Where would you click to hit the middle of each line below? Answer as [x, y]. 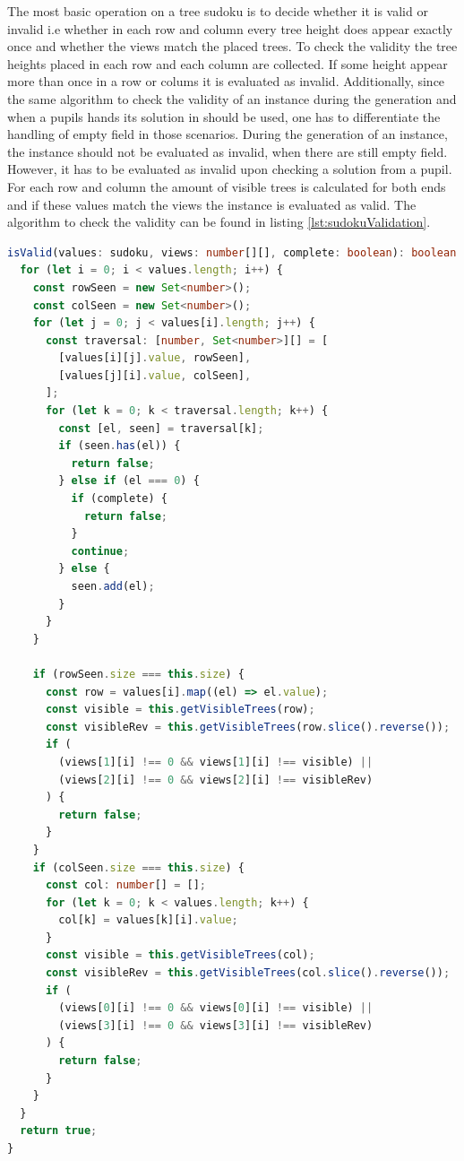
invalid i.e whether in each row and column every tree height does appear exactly [230, 28]
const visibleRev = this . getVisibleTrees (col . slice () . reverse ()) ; [248, 973]
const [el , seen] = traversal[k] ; [161, 428]
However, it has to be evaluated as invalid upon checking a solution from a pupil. [230, 169]
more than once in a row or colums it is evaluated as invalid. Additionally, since [226, 81]
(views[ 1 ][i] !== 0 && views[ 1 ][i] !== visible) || [216, 762]
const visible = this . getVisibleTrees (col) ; [180, 955]
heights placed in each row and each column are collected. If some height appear [228, 63]
